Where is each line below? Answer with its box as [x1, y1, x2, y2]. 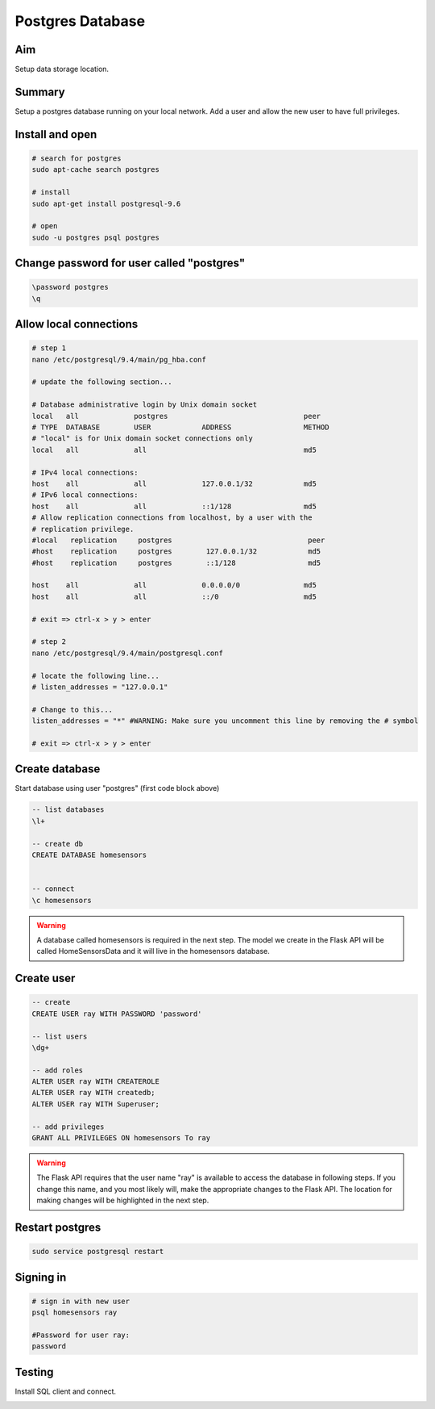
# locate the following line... [31, 671, 160, 680]
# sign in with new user [31, 1296, 130, 1306]
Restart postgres [14, 1220, 101, 1234]
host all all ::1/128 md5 [31, 501, 317, 511]
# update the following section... [31, 378, 172, 387]
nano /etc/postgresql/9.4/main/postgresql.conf [31, 648, 223, 658]
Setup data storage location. [14, 65, 109, 74]
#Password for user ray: [31, 1330, 130, 1340]
